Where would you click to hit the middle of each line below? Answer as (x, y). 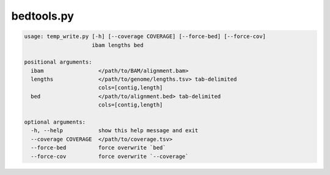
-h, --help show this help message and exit (115, 131)
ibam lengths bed (118, 45)
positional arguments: (58, 62)
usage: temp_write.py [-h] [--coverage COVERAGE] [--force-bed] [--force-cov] (145, 36)
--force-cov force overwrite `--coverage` (110, 156)
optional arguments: (55, 122)
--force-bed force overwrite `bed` (98, 148)
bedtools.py (43, 16)
